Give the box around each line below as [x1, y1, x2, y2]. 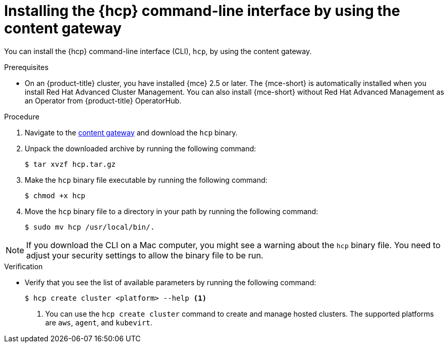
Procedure [4, 112, 40, 121]
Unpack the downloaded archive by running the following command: [25, 144, 256, 153]
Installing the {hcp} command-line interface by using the [4, 2, 400, 20]
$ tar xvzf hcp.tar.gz [25, 160, 116, 168]
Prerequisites [4, 62, 49, 72]
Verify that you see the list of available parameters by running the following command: [25, 277, 316, 287]
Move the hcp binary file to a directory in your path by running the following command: [25, 206, 319, 216]
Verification [4, 262, 43, 271]
